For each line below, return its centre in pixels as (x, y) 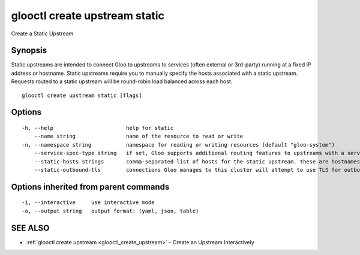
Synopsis (29, 51)
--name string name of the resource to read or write (139, 136)
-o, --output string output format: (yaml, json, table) (110, 211)
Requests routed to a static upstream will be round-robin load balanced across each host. (122, 81)
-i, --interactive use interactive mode (88, 203)
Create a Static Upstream (42, 34)
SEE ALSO (30, 228)
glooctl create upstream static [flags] (82, 95)
